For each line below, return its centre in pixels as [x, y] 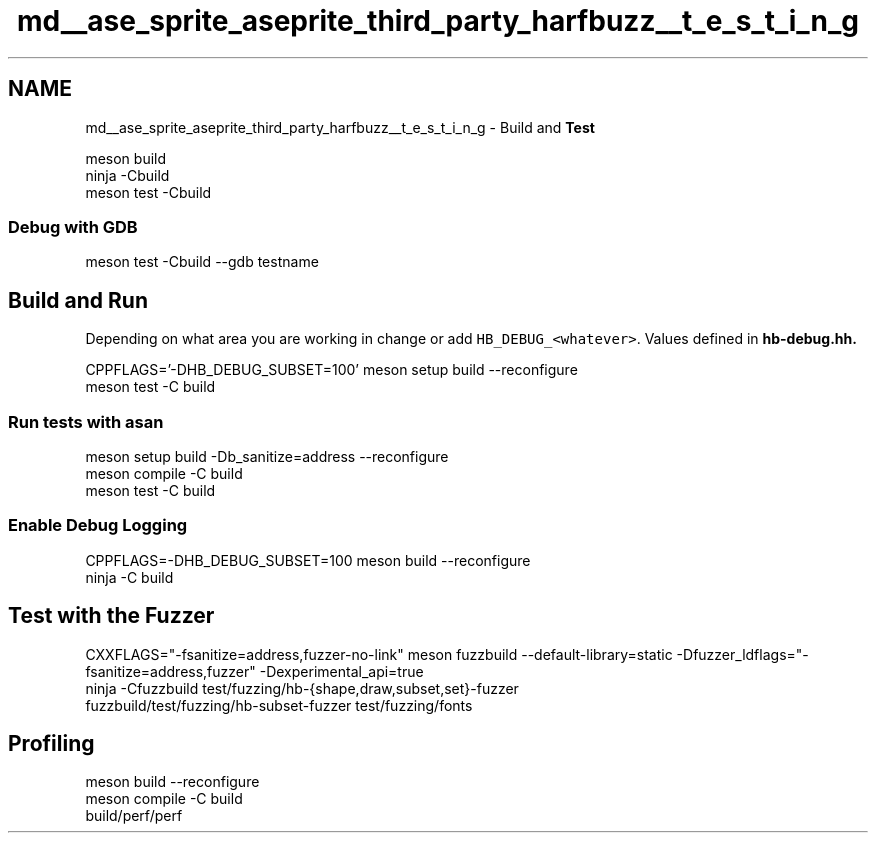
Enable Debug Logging [98, 525]
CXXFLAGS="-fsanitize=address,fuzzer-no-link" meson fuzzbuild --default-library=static [379, 654]
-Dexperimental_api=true [341, 671]
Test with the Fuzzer [111, 616]
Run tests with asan [86, 421]
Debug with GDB [73, 226]
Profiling [51, 743]
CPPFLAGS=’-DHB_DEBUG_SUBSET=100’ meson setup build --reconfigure [331, 370]
